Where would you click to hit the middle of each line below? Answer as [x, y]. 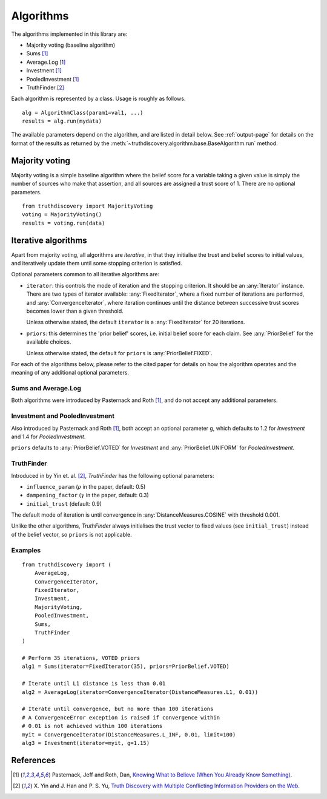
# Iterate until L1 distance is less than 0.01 [94, 684]
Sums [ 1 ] [37, 53]
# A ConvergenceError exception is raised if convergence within [121, 717]
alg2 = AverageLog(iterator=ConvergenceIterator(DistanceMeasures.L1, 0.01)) [140, 692]
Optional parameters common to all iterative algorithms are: [85, 274]
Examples [26, 550]
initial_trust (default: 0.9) [64, 503]
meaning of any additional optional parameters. [70, 373]
